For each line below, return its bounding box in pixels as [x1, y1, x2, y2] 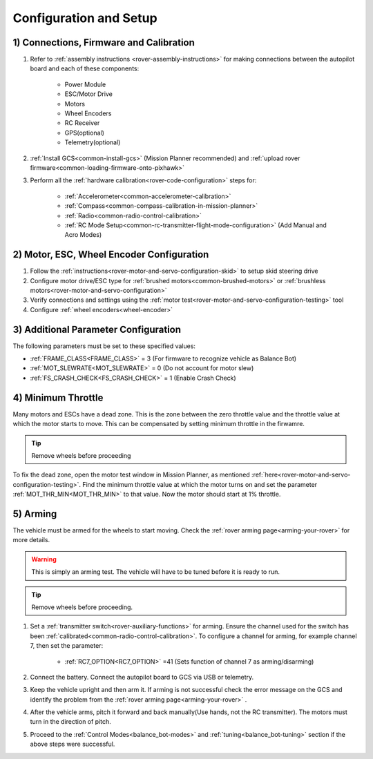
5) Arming [12, 508, 57, 519]
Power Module [64, 80, 106, 88]
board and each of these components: [30, 64, 140, 73]
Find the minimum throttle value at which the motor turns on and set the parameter [82, 480, 318, 488]
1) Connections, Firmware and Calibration [12, 37, 195, 48]
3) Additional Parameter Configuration [12, 323, 182, 335]
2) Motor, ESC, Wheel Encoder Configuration [12, 249, 209, 260]
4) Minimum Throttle [12, 392, 104, 403]
